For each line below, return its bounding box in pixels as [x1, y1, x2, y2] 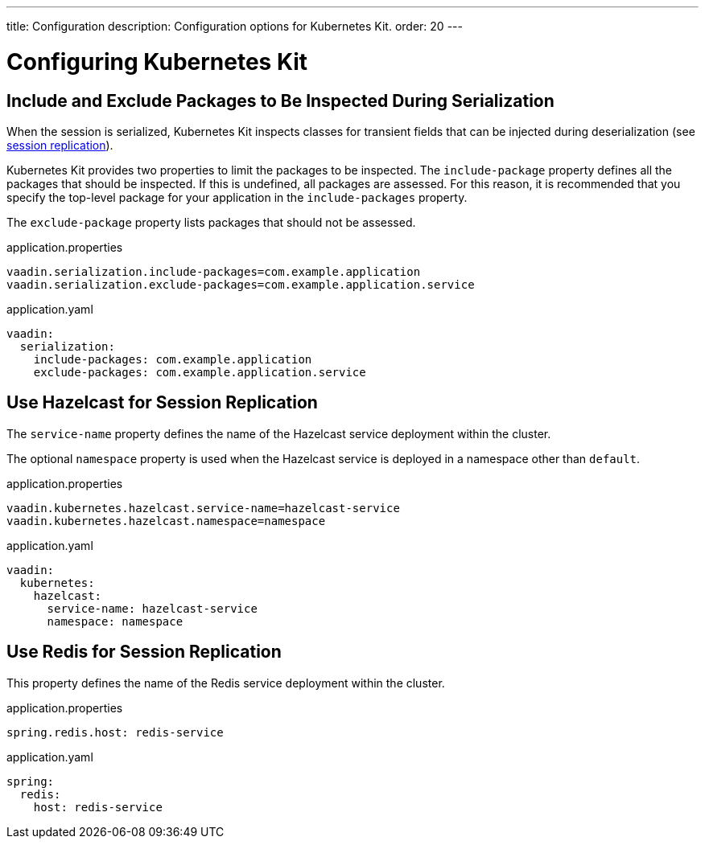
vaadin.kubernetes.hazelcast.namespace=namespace [6, 514, 326, 527]
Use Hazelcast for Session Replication [6, 392, 318, 413]
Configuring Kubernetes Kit [6, 47, 308, 76]
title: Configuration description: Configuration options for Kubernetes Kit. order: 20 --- [6, 19, 463, 33]
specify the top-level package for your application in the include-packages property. [6, 190, 468, 204]
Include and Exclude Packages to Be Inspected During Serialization [6, 90, 555, 111]
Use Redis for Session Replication [6, 642, 282, 662]
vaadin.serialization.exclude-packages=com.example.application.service [6, 277, 475, 291]
